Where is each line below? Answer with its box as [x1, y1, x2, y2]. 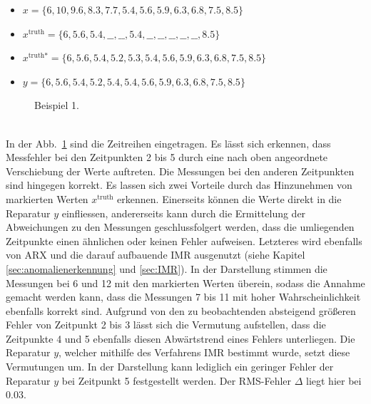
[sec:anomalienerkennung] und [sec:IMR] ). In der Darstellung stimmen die [6, 261, 327, 276]
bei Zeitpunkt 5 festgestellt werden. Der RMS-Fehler [61, 373, 292, 388]
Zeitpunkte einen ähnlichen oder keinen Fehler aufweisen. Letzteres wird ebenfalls [6, 233, 362, 248]
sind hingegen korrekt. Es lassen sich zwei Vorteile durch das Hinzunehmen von [6, 177, 352, 192]
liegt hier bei [306, 373, 362, 388]
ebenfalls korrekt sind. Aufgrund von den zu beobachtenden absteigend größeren [6, 303, 356, 318]
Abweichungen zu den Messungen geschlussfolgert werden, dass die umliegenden [6, 219, 355, 234]
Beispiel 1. [34, 98, 79, 113]
